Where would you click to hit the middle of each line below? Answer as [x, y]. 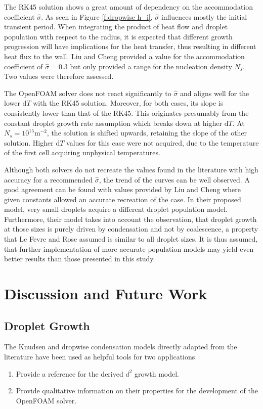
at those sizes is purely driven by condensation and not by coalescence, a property [131, 229]
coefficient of [24, 66]
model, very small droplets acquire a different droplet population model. [116, 209]
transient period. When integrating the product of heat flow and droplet [116, 27]
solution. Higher [29, 142]
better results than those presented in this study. [80, 259]
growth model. [157, 373]
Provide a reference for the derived [70, 373]
